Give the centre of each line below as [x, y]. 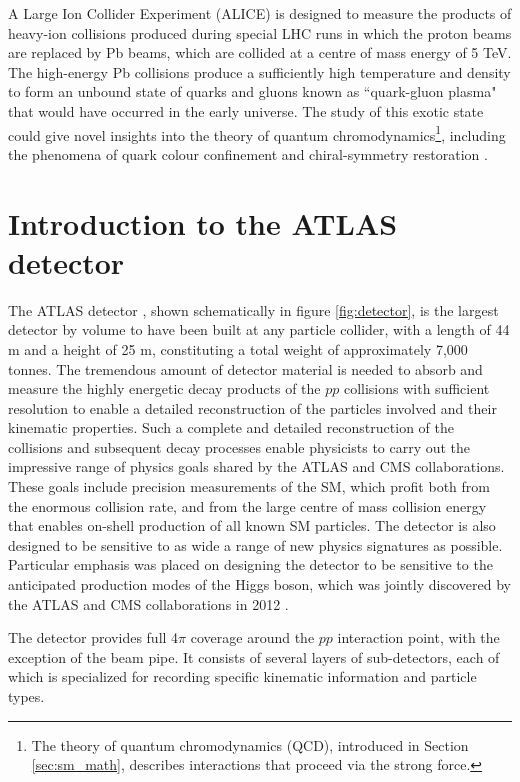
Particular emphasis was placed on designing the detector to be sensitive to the [250, 564]
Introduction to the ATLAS [203, 222]
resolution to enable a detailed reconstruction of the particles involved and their [252, 407]
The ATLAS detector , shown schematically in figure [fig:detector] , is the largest [253, 309]
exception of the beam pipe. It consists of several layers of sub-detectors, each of [254, 656]
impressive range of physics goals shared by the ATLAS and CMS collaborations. [256, 466]
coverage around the [252, 637]
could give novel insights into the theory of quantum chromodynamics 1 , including [257, 133]
